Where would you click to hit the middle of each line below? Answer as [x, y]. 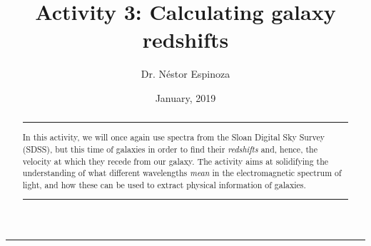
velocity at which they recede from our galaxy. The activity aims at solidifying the [176, 161]
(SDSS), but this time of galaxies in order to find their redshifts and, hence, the [170, 149]
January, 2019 [185, 97]
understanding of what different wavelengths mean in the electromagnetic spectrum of [182, 173]
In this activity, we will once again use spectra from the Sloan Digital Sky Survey [174, 137]
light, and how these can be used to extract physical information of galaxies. [164, 184]
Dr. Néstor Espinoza [185, 74]
